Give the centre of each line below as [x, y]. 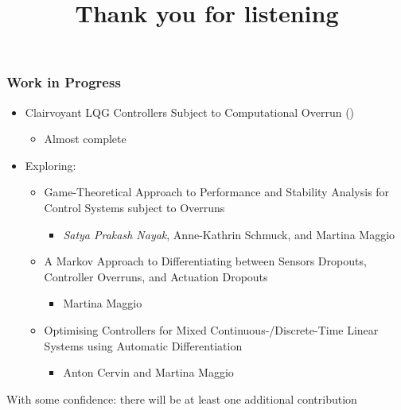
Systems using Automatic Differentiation [143, 345]
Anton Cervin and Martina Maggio [148, 372]
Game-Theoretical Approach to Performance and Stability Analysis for [217, 192]
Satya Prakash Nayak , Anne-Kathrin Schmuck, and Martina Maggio [229, 234]
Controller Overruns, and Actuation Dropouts [156, 276]
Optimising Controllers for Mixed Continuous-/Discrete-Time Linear [211, 330]
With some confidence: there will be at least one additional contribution [182, 398]
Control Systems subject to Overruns [134, 208]
